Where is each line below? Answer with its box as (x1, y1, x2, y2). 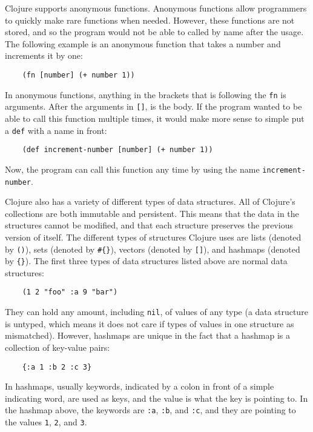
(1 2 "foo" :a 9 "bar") (22, 288, 118, 297)
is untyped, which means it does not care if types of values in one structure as (5, 317, 294, 330)
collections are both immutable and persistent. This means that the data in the (5, 207, 299, 219)
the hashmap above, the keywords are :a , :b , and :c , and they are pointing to (5, 404, 296, 416)
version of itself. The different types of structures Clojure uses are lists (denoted (5, 230, 301, 243)
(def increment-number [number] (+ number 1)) (22, 145, 213, 155)
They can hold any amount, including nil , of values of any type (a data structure (5, 305, 308, 318)
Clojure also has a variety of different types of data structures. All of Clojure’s (5, 195, 295, 208)
